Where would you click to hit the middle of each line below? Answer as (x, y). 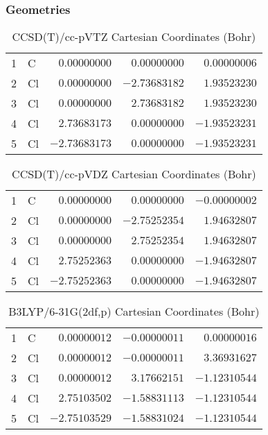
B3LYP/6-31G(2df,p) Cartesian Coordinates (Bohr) (134, 311)
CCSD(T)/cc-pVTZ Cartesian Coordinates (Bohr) (134, 36)
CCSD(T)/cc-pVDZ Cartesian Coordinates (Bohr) (134, 174)
